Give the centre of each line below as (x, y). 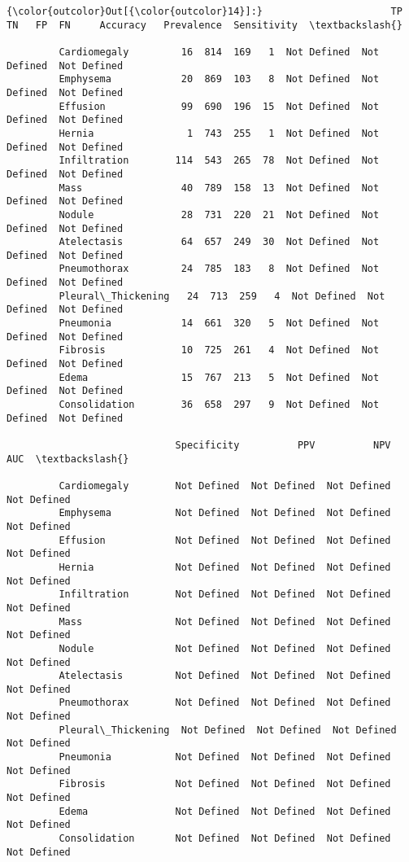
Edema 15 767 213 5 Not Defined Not (219, 377)
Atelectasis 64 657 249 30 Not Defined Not (219, 242)
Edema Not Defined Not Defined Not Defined (225, 811)
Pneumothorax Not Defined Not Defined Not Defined (225, 703)
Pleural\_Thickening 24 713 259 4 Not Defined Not (222, 296)
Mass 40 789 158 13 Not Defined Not (219, 188)
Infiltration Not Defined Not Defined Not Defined (225, 595)
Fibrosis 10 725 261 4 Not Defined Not (219, 350)
